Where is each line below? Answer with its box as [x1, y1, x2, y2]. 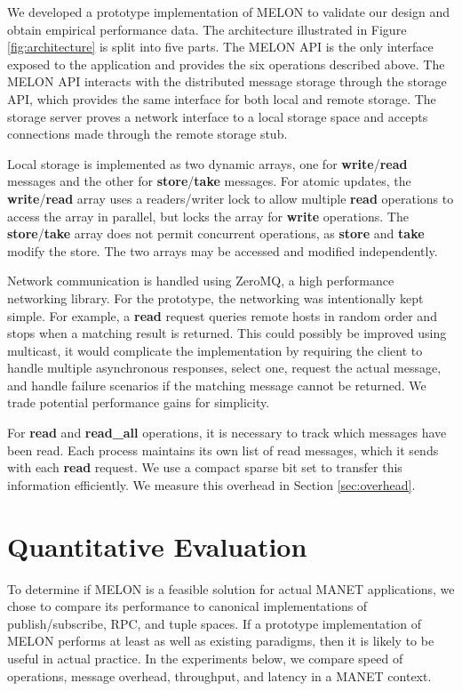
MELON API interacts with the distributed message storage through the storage [7, 72, 447, 91]
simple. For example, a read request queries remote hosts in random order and [7, 306, 437, 325]
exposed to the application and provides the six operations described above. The [7, 54, 445, 73]
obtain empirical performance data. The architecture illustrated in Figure [7, 20, 407, 38]
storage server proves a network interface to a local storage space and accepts [7, 107, 428, 125]
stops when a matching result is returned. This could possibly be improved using [7, 324, 447, 342]
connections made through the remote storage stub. [7, 125, 288, 143]
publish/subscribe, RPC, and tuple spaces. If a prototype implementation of [7, 614, 422, 632]
